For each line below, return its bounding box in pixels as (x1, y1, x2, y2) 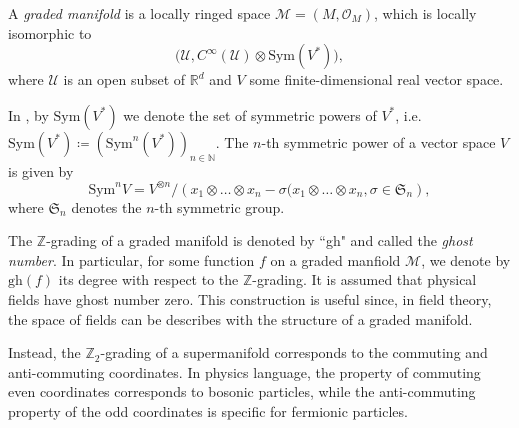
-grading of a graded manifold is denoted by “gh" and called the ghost (46, 230, 473, 251)
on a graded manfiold (270, 249, 401, 270)
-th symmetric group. (154, 196, 285, 217)
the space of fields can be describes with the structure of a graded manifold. (8, 308, 473, 329)
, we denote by (421, 249, 511, 270)
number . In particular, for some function (8, 249, 255, 270)
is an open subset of (63, 69, 186, 90)
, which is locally (374, 3, 477, 23)
